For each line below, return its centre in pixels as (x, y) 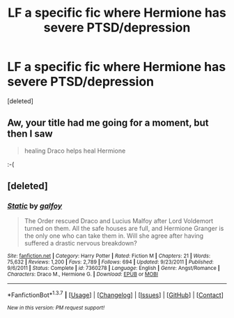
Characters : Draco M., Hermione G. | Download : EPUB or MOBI (83, 274)
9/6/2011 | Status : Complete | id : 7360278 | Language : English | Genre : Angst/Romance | (114, 268)
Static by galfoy (35, 206)
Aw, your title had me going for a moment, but (108, 123)
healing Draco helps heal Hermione (75, 151)
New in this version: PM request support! (56, 308)
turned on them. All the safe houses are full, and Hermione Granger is (124, 229)
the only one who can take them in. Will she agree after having (114, 236)
